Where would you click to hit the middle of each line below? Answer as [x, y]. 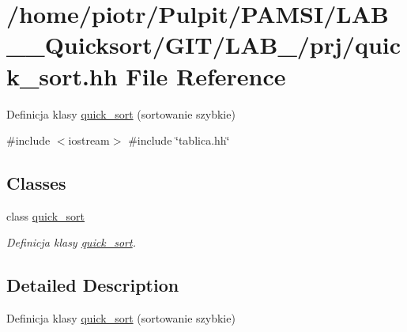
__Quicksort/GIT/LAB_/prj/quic [204, 45]
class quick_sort [46, 215]
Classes [36, 183]
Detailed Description [93, 285]
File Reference [206, 75]
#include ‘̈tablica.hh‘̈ [179, 140]
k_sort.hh [62, 75]
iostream [89, 140]
